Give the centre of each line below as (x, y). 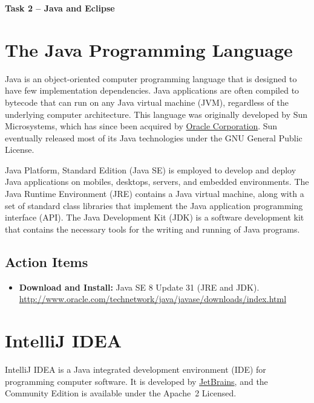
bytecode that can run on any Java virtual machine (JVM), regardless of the (147, 102)
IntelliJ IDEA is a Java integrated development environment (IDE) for (136, 369)
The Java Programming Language (149, 49)
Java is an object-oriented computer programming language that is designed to (151, 78)
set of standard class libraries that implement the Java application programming (154, 205)
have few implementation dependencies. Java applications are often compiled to (152, 90)
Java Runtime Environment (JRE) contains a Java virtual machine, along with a (155, 194)
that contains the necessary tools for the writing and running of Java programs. (152, 229)
